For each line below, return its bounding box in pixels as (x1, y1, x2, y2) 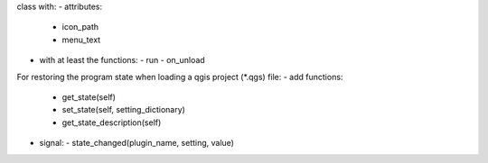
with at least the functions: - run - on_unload (39, 55, 205, 66)
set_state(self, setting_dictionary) (61, 104, 185, 115)
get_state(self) (61, 91, 117, 103)
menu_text (61, 34, 101, 45)
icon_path (61, 22, 99, 32)
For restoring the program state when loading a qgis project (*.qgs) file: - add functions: (16, 71, 343, 82)
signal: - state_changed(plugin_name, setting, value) (39, 138, 235, 149)
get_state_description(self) (61, 117, 162, 128)
